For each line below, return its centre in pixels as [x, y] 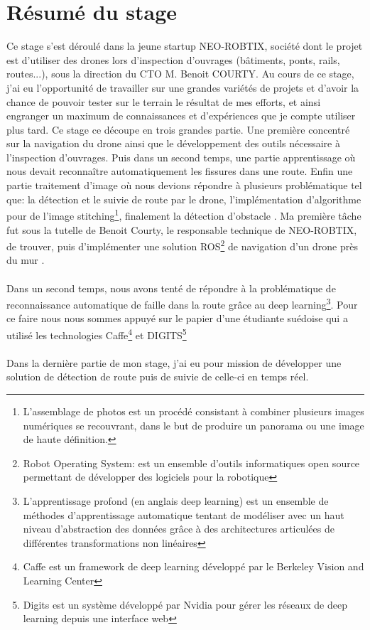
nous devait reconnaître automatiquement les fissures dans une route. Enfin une [180, 171]
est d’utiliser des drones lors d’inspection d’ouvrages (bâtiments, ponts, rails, [173, 59]
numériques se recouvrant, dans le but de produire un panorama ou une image [194, 425]
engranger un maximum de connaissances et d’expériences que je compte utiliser [181, 116]
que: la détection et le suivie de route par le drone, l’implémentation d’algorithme [184, 199]
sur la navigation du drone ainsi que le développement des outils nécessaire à [173, 143]
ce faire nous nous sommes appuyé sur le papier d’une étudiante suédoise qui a [177, 318]
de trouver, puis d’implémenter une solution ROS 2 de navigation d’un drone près [182, 245]
